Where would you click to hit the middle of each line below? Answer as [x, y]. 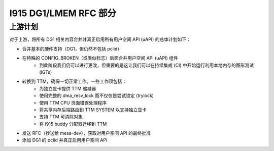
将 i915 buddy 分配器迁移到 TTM [73, 124]
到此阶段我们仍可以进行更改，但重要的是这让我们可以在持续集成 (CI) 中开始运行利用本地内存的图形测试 [147, 65]
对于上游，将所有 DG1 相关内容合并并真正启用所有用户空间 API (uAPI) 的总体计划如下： [100, 39]
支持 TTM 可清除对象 [61, 117]
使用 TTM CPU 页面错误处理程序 [73, 103]
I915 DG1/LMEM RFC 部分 [63, 13]
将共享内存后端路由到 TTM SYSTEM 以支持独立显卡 [93, 110]
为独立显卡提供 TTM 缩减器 [68, 88]
